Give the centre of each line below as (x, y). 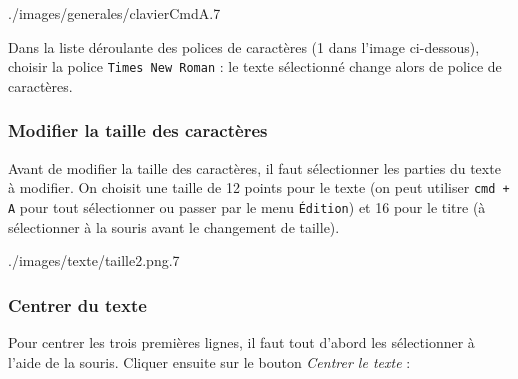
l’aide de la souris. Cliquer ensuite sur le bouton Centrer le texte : (209, 361)
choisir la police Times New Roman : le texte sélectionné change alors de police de (255, 66)
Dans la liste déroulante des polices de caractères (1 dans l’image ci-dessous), (244, 46)
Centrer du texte (77, 304)
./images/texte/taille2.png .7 (94, 260)
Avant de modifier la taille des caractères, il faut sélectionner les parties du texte (254, 167)
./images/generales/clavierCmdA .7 (114, 13)
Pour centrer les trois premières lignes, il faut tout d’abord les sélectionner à (241, 341)
